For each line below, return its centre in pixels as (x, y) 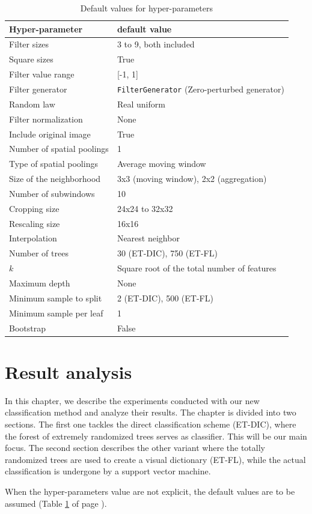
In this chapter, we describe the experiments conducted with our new (132, 400)
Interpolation (33, 238)
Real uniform (141, 104)
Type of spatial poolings (54, 164)
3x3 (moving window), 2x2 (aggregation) (192, 179)
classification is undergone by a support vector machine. (108, 471)
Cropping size (34, 208)
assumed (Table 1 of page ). (56, 503)
